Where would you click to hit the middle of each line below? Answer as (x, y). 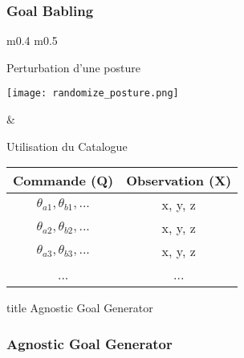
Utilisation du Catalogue (67, 146)
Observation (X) (179, 181)
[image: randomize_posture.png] (93, 94)
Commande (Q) (63, 181)
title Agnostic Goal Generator (80, 308)
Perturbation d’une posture (73, 67)
